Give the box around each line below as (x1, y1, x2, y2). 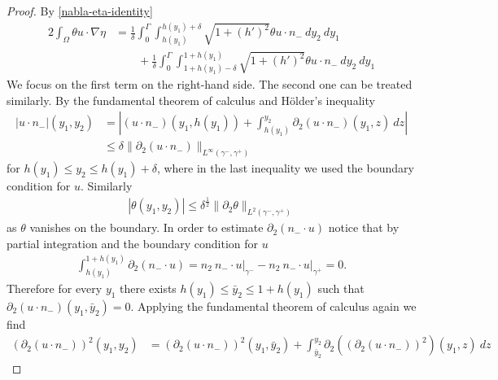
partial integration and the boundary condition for (7, 234, 259, 251)
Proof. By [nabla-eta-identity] (7, 2, 153, 19)
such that (317, 279, 365, 296)
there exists (120, 279, 177, 296)
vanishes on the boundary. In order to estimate (29, 219, 264, 236)
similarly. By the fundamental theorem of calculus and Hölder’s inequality (7, 91, 375, 108)
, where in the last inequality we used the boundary (156, 159, 414, 177)
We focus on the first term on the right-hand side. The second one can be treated (7, 76, 413, 93)
